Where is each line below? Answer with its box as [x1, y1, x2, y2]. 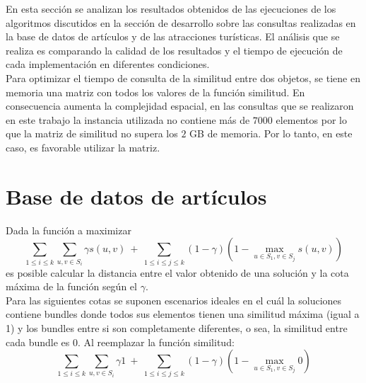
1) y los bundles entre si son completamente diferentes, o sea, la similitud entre [6, 320, 348, 335]
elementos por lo [276, 112, 347, 127]
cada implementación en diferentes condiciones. [6, 57, 210, 72]
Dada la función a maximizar [6, 222, 131, 237]
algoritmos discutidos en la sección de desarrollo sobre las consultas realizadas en [6, 15, 356, 30]
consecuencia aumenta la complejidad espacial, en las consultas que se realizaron [6, 98, 354, 113]
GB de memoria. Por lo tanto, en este [189, 126, 353, 141]
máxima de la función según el [6, 279, 137, 294]
